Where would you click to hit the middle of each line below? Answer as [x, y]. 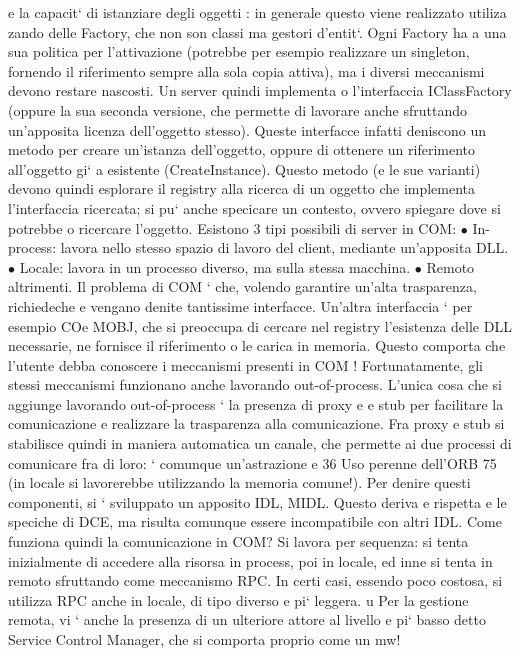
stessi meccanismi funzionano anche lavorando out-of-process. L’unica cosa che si [255, 384]
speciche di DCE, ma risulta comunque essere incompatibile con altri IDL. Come [255, 521]
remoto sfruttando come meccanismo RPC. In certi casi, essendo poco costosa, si [255, 580]
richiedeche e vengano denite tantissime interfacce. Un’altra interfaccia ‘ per [240, 305]
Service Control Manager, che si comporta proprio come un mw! [204, 639]
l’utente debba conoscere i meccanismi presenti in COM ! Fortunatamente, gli [245, 364]
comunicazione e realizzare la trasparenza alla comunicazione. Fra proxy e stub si [256, 423]
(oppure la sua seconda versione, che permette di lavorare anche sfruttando [238, 109]
